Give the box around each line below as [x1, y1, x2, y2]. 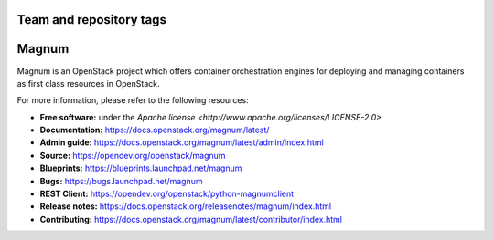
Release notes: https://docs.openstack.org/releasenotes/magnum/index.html [39, 201, 332, 212]
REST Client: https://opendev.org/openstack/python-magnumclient [39, 188, 295, 200]
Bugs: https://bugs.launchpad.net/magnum [39, 175, 203, 186]
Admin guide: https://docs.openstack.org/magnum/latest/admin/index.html [39, 137, 324, 148]
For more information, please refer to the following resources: [16, 95, 249, 106]
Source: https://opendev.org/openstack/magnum [39, 150, 226, 161]
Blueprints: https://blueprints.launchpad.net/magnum [39, 162, 242, 173]
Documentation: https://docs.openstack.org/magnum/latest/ [39, 124, 270, 136]
